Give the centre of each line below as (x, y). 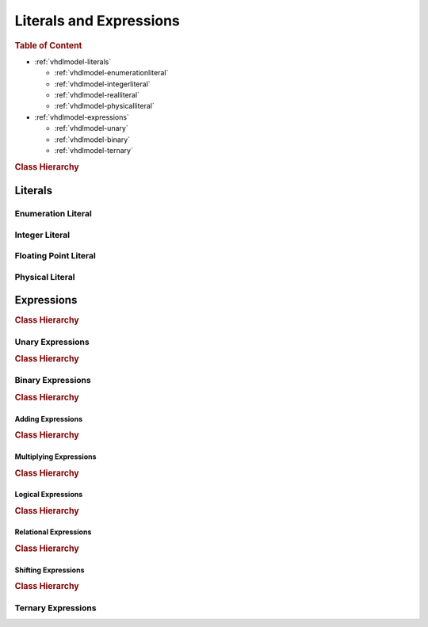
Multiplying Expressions (55, 457)
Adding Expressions (49, 419)
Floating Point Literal (55, 256)
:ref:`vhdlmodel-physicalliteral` (104, 106)
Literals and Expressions (97, 21)
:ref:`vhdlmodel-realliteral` (97, 94)
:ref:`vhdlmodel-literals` (73, 61)
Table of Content (48, 45)
